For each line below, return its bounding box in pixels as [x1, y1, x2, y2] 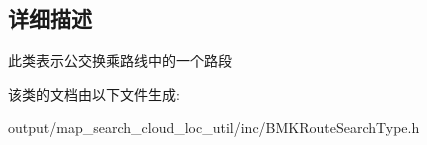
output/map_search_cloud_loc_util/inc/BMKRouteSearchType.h [8, 117, 420, 138]
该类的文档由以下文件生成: [8, 83, 180, 104]
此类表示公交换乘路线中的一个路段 [8, 50, 232, 71]
